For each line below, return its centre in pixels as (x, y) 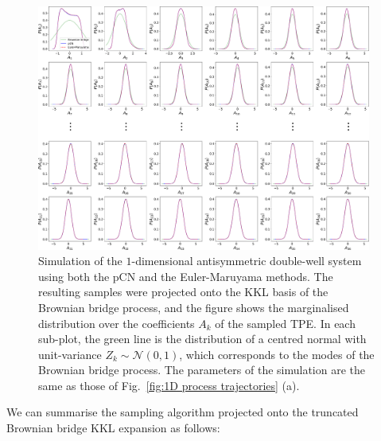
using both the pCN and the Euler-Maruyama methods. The (186, 276)
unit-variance (70, 354)
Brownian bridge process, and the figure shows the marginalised (194, 307)
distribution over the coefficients (117, 323)
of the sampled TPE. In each (285, 323)
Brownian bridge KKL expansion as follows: (113, 428)
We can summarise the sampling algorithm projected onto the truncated (183, 412)
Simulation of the (80, 261)
